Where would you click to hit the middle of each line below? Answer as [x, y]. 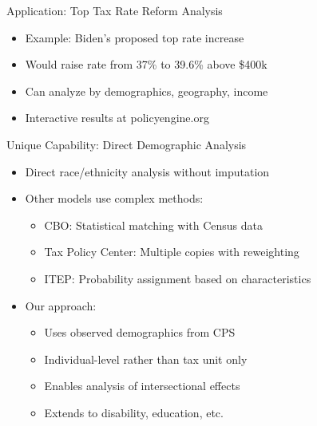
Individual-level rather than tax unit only [146, 359]
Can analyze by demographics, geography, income [147, 91]
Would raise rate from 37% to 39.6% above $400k [146, 64]
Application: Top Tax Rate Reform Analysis [115, 10]
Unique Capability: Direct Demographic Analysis [127, 144]
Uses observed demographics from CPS [140, 332]
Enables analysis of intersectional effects [142, 386]
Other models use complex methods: [114, 198]
